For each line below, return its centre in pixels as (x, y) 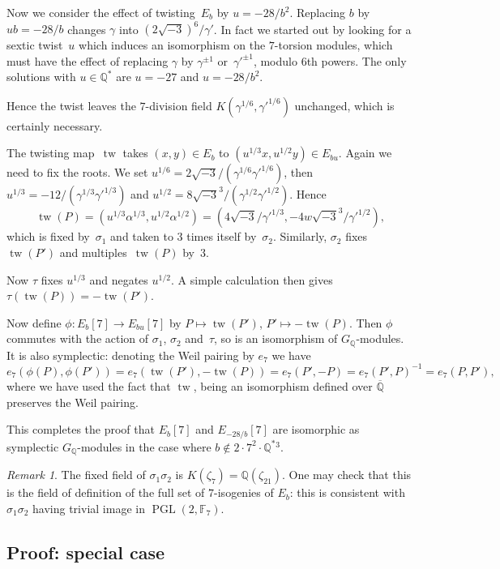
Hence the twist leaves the (71, 105)
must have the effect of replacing (88, 60)
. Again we (365, 153)
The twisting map (51, 153)
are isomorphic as (316, 429)
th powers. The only (357, 60)
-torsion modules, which (333, 45)
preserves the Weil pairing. (73, 402)
